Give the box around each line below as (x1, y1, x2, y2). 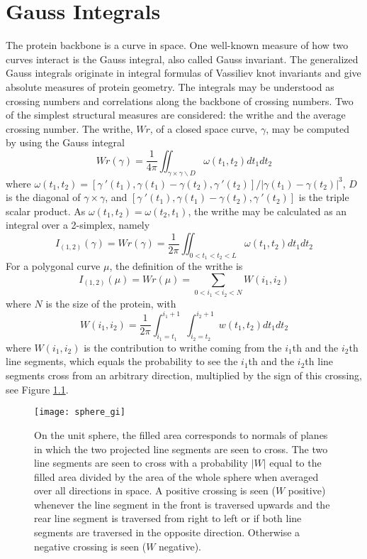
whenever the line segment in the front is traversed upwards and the (34, 496, 330, 511)
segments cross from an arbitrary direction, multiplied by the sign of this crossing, (6, 368, 362, 383)
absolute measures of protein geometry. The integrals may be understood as (6, 79, 334, 94)
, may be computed (266, 121, 349, 136)
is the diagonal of (6, 190, 81, 205)
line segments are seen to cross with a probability (34, 455, 248, 470)
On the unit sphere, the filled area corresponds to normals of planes (34, 427, 328, 442)
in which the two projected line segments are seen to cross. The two (34, 441, 328, 456)
